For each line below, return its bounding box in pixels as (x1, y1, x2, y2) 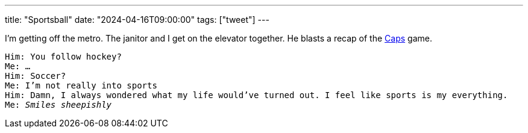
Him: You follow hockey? (5, 52, 122, 61)
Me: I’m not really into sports (5, 81, 157, 90)
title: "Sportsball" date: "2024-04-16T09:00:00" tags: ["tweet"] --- (5, 14, 269, 25)
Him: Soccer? (5, 71, 66, 81)
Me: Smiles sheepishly (5, 100, 112, 110)
